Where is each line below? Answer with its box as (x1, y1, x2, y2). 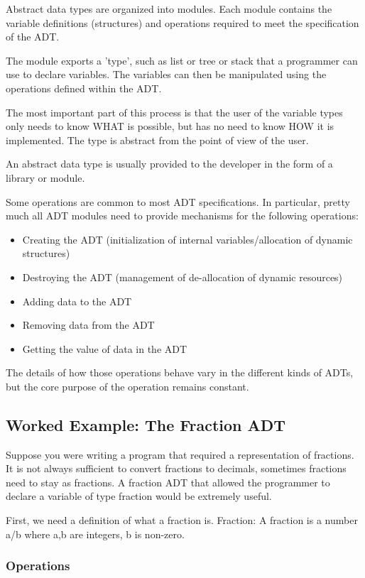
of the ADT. (6, 29, 60, 44)
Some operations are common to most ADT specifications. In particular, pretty (6, 194, 350, 209)
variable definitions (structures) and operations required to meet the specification (6, 15, 359, 30)
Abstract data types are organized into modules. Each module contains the (6, 1, 332, 16)
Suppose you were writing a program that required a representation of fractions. (6, 447, 354, 462)
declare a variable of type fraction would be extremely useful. (6, 489, 272, 503)
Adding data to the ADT (22, 293, 132, 308)
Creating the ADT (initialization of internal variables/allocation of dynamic (22, 231, 353, 246)
